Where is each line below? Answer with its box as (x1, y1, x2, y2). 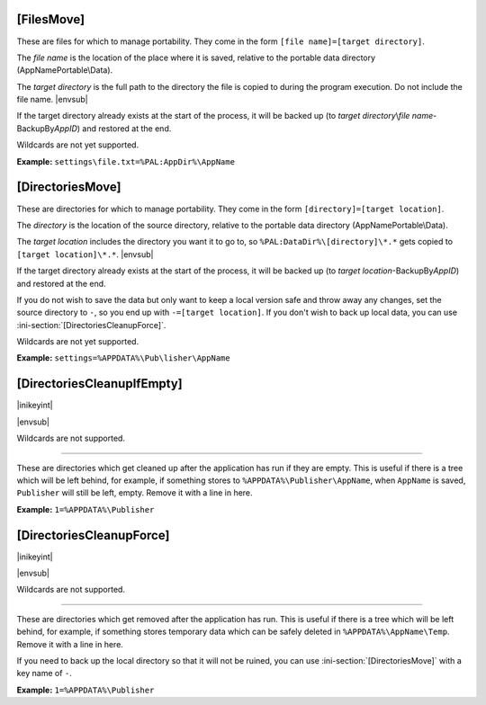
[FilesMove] (16, 12, 85, 27)
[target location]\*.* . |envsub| (16, 248, 154, 260)
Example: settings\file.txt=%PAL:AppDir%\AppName (16, 156, 236, 166)
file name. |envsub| (16, 94, 89, 105)
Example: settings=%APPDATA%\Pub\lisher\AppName (16, 352, 230, 363)
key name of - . (16, 668, 72, 679)
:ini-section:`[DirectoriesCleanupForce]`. (16, 319, 166, 330)
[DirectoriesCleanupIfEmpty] (16, 376, 184, 391)
